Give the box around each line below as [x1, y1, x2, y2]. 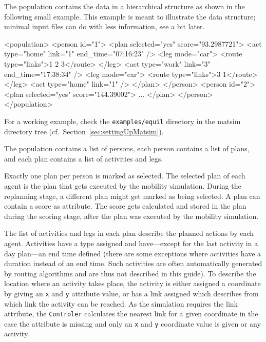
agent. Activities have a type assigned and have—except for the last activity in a [4, 237, 258, 248]
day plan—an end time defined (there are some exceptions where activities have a [4, 248, 261, 258]
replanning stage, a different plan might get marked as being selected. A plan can [4, 190, 260, 201]
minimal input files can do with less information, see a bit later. [4, 21, 205, 32]
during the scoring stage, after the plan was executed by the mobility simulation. [4, 210, 259, 221]
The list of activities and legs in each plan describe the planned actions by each [4, 228, 254, 238]
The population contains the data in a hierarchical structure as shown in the [4, 1, 245, 11]
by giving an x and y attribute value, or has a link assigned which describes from [4, 288, 259, 298]
